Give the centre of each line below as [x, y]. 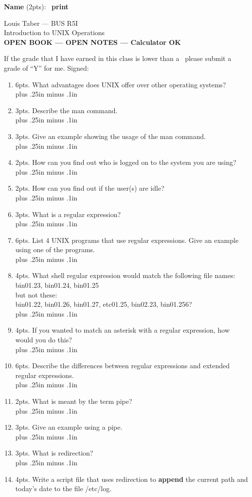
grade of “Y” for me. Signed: [46, 68]
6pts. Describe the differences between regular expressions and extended [123, 366]
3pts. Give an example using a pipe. [69, 427]
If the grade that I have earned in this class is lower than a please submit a [118, 58]
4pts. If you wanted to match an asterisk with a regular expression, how [122, 330]
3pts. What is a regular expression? [68, 214]
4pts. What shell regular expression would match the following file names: [125, 275]
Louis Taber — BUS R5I [41, 23]
